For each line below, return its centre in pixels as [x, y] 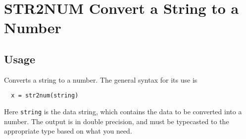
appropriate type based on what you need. [68, 131]
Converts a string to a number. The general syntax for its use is [101, 79]
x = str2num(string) [45, 96]
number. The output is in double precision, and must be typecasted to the [117, 121]
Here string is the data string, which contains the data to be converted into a [123, 112]
